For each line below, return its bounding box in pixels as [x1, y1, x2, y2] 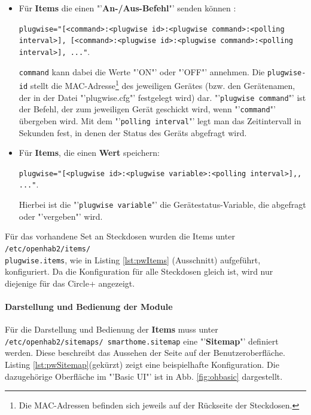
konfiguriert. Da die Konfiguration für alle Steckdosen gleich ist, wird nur [5, 265, 273, 278]
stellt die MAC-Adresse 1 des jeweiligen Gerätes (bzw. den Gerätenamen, [30, 78, 295, 91]
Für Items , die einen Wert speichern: [19, 146, 160, 159]
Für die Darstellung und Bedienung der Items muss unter [5, 323, 218, 336]
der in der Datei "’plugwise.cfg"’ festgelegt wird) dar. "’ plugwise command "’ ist [19, 91, 306, 103]
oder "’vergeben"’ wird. [19, 210, 103, 222]
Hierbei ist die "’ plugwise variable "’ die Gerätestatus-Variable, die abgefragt [19, 198, 306, 210]
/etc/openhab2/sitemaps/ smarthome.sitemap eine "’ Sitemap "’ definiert [5, 334, 279, 347]
